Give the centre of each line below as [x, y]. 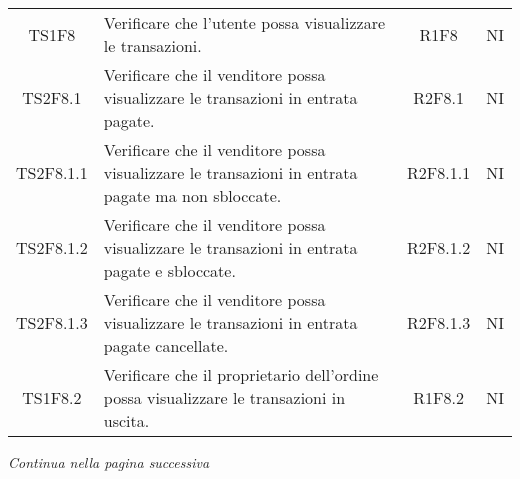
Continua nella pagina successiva [109, 462]
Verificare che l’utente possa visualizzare [244, 22]
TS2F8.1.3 [52, 322]
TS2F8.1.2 [52, 247]
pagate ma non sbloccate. [192, 195]
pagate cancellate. [166, 345]
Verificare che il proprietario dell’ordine [241, 374]
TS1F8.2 [52, 397]
